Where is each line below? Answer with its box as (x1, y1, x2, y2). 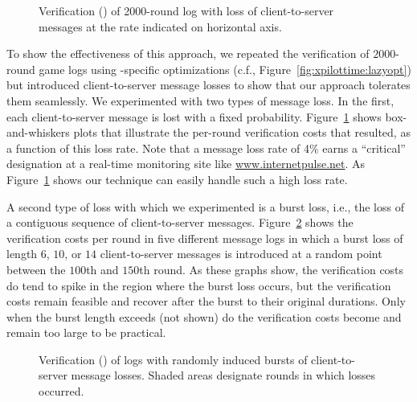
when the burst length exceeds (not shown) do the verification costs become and (6, 308, 402, 325)
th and (86, 260, 119, 277)
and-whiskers (6, 124, 70, 141)
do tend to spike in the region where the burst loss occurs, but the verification (6, 277, 391, 293)
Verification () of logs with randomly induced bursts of (39, 351, 308, 367)
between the (6, 260, 66, 277)
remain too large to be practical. (6, 324, 166, 341)
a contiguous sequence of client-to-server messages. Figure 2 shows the (6, 214, 354, 231)
